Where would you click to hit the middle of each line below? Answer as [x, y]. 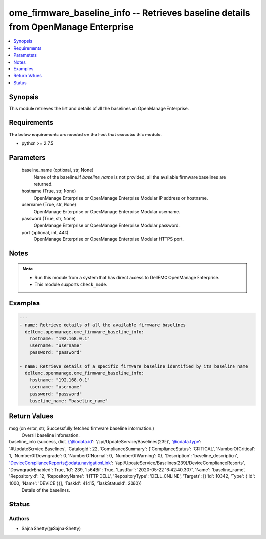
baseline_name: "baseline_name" [69, 401]
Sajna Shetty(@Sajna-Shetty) [51, 528]
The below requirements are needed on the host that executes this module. [85, 134]
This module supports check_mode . [71, 285]
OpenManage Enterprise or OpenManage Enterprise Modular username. [107, 211]
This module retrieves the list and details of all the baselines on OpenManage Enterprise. [99, 108]
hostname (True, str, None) [49, 191]
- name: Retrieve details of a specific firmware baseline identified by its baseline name [134, 366]
